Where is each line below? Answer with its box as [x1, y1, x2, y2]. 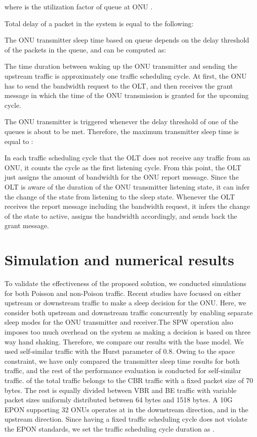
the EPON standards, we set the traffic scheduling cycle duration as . [4, 423, 214, 434]
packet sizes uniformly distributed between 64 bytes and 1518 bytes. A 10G [4, 394, 233, 405]
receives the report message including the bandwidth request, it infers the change [4, 201, 250, 211]
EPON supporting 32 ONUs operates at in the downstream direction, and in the [4, 404, 249, 414]
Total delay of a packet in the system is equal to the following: [4, 18, 194, 28]
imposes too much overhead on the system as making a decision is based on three [4, 326, 251, 337]
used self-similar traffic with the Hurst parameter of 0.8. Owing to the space [4, 346, 235, 356]
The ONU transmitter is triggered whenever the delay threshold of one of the [4, 116, 239, 127]
